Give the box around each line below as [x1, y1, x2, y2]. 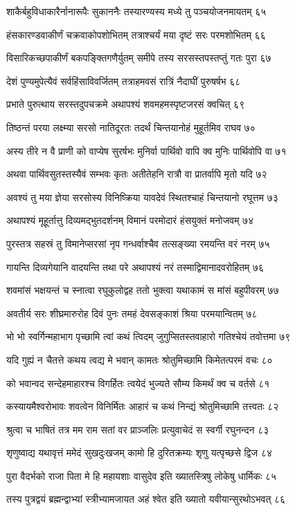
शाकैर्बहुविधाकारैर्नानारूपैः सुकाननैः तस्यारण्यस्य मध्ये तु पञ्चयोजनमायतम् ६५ [6, 4, 267, 18]
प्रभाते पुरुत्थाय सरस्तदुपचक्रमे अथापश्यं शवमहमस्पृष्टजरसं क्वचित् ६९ [6, 97, 245, 111]
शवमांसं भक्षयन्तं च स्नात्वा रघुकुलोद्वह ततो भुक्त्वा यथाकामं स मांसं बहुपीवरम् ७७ [6, 283, 279, 297]
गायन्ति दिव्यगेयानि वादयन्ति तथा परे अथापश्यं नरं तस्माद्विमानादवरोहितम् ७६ [6, 259, 265, 274]
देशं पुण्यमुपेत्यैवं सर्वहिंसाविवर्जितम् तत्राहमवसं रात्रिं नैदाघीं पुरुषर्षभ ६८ [6, 73, 241, 88]
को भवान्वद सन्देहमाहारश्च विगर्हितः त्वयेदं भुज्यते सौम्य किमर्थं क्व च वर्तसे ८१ [6, 375, 270, 390]
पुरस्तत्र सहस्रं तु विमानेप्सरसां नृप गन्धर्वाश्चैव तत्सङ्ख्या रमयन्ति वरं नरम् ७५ [6, 236, 270, 250]
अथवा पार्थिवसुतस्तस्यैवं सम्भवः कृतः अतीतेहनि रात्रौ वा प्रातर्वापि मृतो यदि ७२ [6, 167, 267, 181]
